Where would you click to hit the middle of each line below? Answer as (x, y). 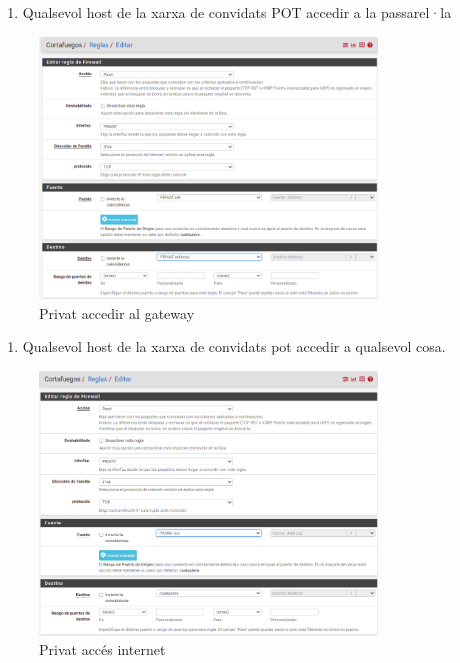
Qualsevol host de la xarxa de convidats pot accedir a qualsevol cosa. (234, 346)
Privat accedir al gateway (117, 312)
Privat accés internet (102, 649)
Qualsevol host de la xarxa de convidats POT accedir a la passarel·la (237, 12)
